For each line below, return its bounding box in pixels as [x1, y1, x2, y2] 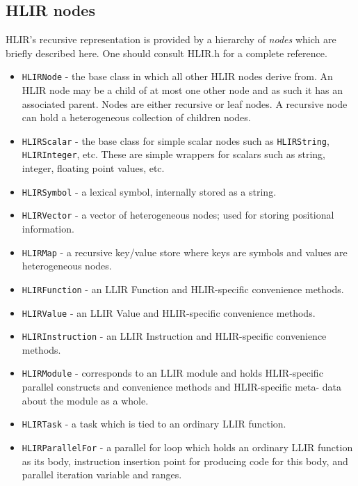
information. [22, 221, 74, 236]
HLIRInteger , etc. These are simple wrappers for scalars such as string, [22, 147, 325, 162]
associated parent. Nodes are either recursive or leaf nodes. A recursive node [22, 96, 348, 111]
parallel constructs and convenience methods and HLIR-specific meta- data [22, 379, 342, 394]
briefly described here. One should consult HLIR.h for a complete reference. [6, 45, 327, 60]
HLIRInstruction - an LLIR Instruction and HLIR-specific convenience [22, 329, 327, 343]
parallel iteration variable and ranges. [22, 467, 182, 482]
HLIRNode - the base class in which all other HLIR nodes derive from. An [22, 69, 333, 84]
